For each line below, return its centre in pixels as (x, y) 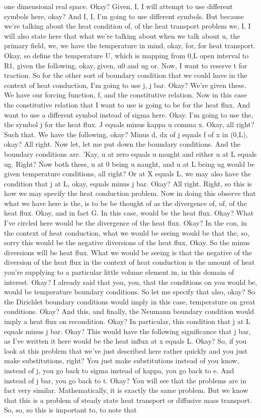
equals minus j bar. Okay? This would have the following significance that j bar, (127, 331)
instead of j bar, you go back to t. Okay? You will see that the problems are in (125, 380)
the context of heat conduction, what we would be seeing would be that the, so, (127, 232)
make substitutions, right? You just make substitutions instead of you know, (122, 360)
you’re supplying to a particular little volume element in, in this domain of (119, 272)
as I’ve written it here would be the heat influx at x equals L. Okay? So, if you (125, 341)
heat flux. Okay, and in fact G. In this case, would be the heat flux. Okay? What (129, 213)
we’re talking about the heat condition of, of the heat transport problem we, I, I (127, 26)
